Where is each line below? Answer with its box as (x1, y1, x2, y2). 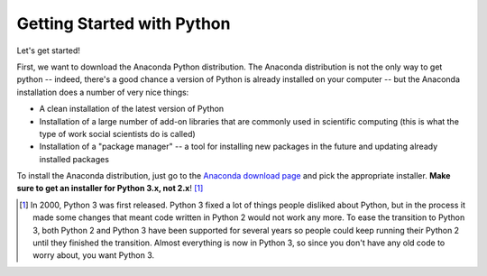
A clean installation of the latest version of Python (39, 104, 225, 115)
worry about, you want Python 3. (32, 250, 155, 261)
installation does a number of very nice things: (16, 87, 189, 97)
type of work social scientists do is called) (39, 128, 196, 139)
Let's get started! (16, 45, 81, 56)
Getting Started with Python (16, 14, 231, 33)
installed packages (39, 153, 110, 164)
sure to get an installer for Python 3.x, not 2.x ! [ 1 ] (16, 183, 204, 194)
